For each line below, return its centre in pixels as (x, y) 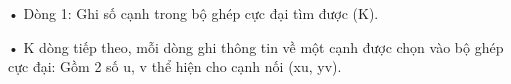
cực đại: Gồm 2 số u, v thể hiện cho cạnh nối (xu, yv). (175, 66)
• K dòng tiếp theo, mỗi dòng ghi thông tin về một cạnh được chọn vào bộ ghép (256, 46)
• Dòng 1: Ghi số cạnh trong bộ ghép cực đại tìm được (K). (193, 13)
